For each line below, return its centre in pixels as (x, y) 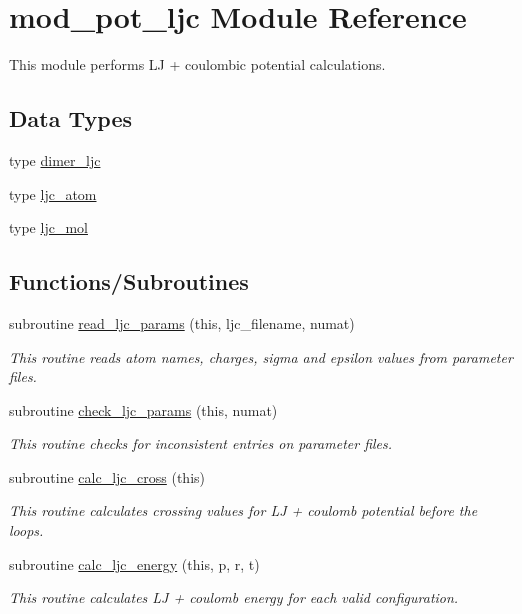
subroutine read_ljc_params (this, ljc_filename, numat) (182, 322)
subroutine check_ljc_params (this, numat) (143, 409)
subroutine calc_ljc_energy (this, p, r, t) (134, 563)
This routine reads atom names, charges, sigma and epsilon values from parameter (261, 356)
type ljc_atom (53, 193)
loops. (26, 530)
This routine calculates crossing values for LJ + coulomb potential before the (243, 510)
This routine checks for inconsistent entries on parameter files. (201, 443)
